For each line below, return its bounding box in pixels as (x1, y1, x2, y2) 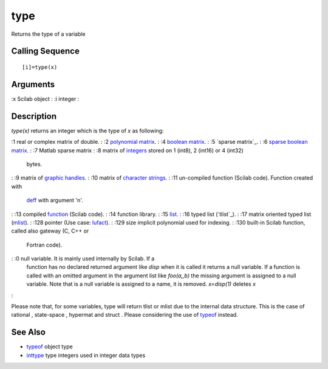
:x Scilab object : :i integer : (11, 95, 80, 103)
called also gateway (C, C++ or (11, 228, 89, 235)
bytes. (26, 160, 43, 168)
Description (11, 111, 57, 121)
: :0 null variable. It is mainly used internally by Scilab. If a (11, 255, 155, 262)
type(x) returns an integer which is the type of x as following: (11, 127, 164, 134)
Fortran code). (26, 241, 63, 248)
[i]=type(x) (22, 64, 58, 70)
